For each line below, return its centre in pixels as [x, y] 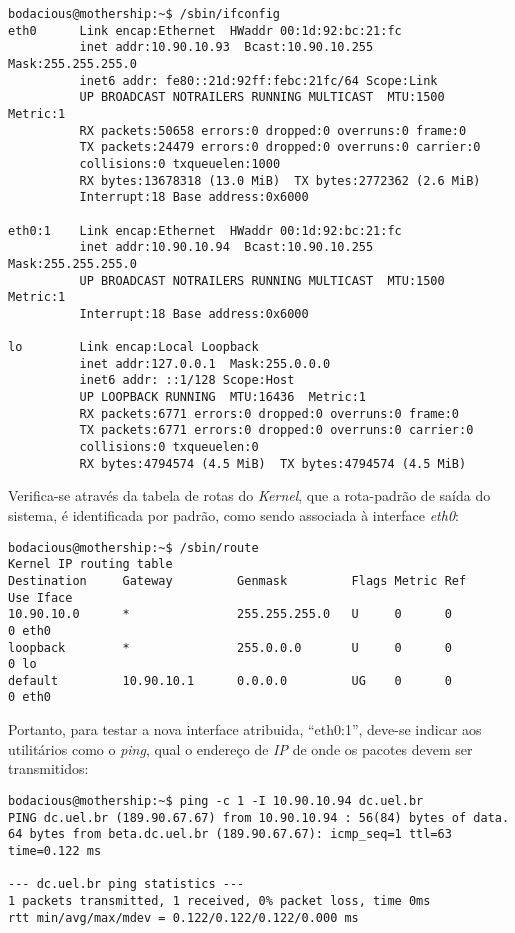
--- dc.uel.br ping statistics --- [126, 884]
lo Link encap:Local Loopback [133, 347]
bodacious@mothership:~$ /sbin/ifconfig [144, 14]
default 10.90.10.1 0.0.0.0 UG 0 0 [230, 680]
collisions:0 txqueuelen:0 [169, 447]
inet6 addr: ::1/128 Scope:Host [187, 380]
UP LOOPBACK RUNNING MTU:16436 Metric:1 [222, 397]
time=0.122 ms [55, 850]
